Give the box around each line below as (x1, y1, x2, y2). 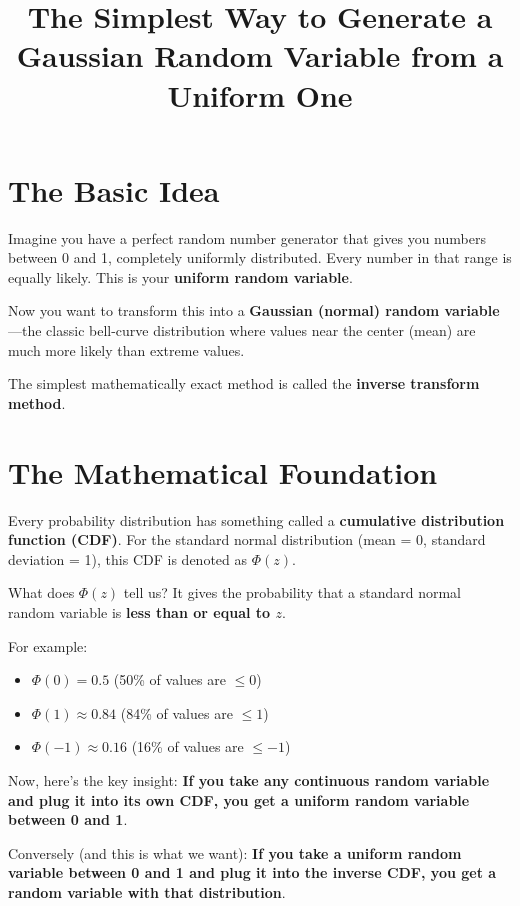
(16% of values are (131, 736, 244, 757)
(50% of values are (113, 669, 226, 690)
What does (8, 582, 75, 603)
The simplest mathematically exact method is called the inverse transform (8, 373, 480, 394)
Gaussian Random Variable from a (16, 35, 504, 76)
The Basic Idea (8, 169, 220, 210)
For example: (8, 635, 88, 656)
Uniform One (167, 74, 353, 115)
